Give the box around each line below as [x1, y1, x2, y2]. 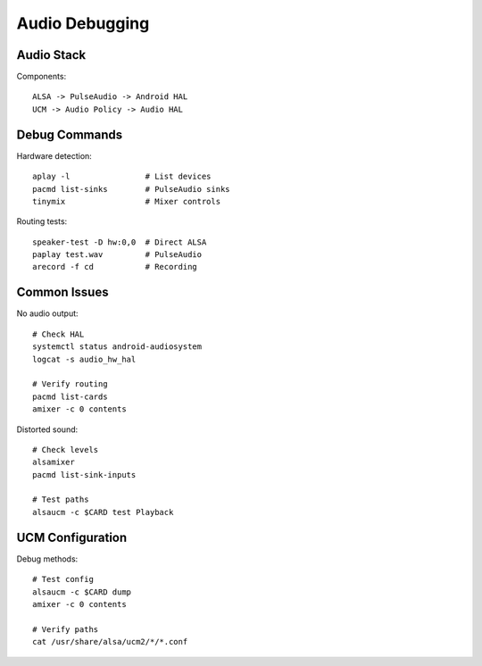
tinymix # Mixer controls [32, 196, 221, 206]
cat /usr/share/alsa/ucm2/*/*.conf [32, 637, 188, 647]
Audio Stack [16, 47, 87, 62]
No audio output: [16, 308, 79, 319]
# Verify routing [32, 379, 108, 389]
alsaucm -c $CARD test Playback [32, 507, 174, 517]
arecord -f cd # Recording [32, 262, 198, 272]
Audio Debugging [16, 13, 150, 33]
